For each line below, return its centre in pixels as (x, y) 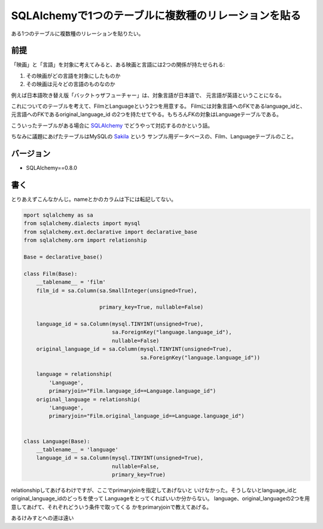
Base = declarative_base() (63, 257)
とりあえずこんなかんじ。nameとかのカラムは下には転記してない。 (94, 199)
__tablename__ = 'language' (77, 449)
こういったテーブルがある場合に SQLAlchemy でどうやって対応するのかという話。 (112, 125)
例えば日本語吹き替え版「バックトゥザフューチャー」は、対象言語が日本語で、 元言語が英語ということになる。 (148, 95)
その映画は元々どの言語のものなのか (71, 84)
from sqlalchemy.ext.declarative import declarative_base (110, 232)
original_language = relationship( (88, 399)
